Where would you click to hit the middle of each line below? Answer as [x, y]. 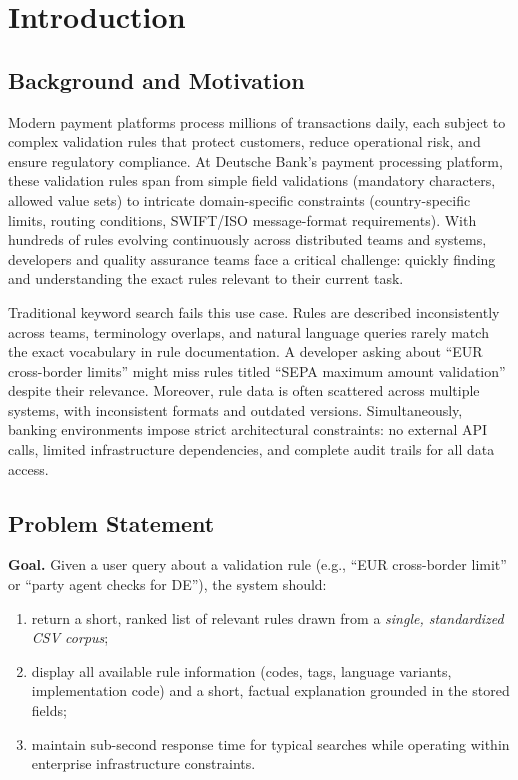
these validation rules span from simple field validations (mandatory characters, [252, 180]
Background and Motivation [156, 79]
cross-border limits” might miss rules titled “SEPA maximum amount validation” [257, 370]
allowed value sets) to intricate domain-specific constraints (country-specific [239, 199]
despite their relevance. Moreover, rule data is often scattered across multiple [244, 390]
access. [28, 468]
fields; [49, 710]
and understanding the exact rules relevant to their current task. [206, 278]
